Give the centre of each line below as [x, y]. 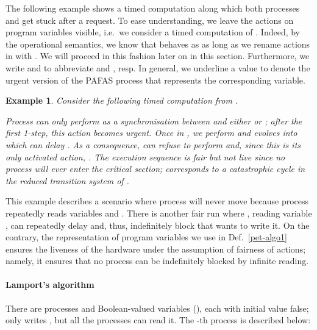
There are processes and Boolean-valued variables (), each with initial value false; [157, 308]
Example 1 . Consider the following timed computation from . [122, 100]
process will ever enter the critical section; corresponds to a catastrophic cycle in [155, 169]
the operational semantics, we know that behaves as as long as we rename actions [158, 44]
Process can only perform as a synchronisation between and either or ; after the [154, 120]
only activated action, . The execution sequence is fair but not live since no [145, 156]
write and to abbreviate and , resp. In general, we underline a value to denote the [158, 67]
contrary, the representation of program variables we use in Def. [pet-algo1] [146, 237]
